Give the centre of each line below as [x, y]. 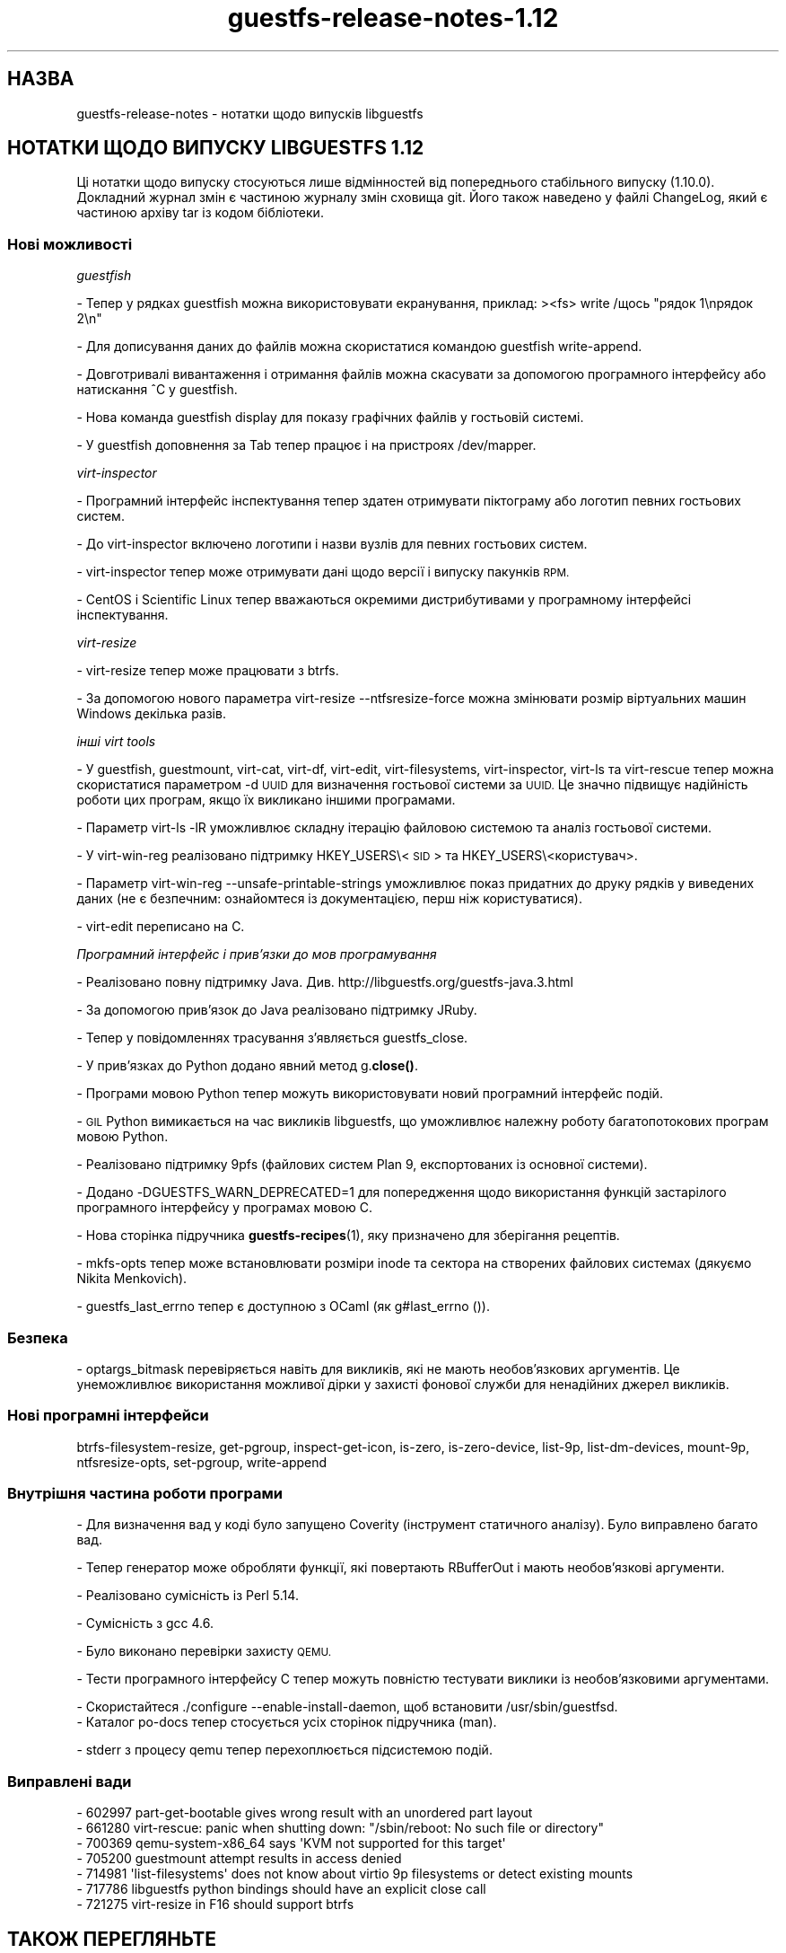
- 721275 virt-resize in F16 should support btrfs [215, 1905]
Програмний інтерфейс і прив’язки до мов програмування [257, 955]
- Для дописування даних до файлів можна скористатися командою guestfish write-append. [359, 347]
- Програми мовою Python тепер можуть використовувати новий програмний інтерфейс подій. [370, 1094]
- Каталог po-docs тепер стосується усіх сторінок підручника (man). [287, 1722]
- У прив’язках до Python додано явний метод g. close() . [247, 1066]
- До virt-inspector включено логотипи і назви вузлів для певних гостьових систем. [332, 544]
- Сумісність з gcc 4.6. [145, 1623]
